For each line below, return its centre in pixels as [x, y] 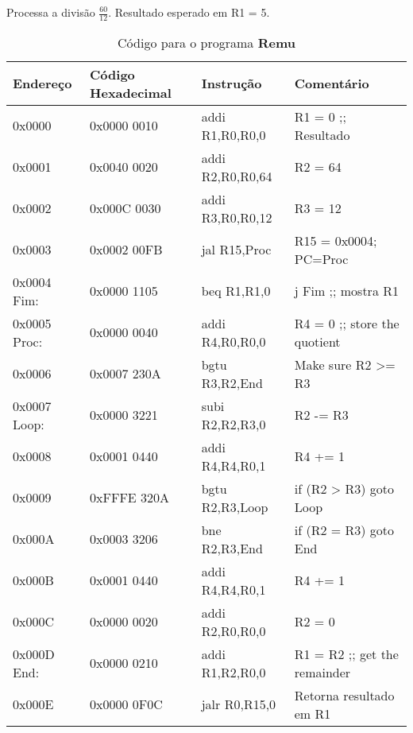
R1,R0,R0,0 [234, 134]
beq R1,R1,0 [236, 291]
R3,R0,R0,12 [237, 217]
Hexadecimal [131, 92]
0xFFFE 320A [130, 498]
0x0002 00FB [126, 250]
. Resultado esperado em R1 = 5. [189, 12]
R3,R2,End [232, 382]
